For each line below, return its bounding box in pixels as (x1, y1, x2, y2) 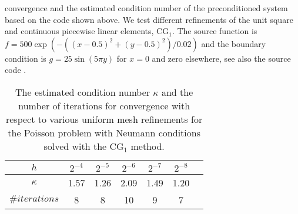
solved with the (43, 139, 107, 153)
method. (130, 139, 165, 153)
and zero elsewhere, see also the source (152, 52, 291, 64)
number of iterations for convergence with (18, 98, 190, 112)
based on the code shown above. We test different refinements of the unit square (5, 13, 293, 25)
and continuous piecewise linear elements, (5, 25, 154, 37)
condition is (5, 52, 46, 64)
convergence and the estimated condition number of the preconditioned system (5, 2, 288, 14)
